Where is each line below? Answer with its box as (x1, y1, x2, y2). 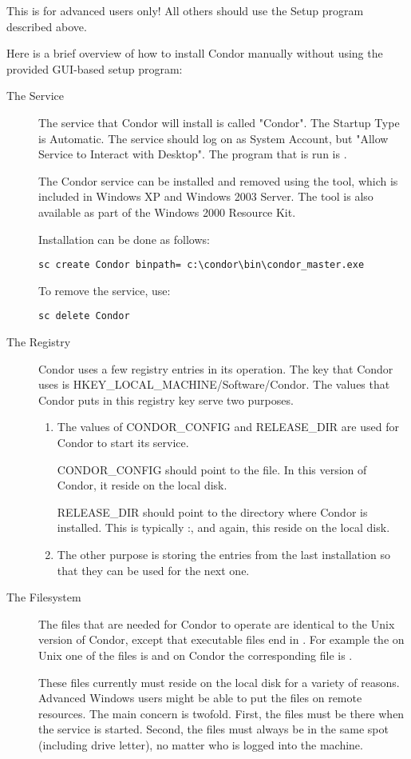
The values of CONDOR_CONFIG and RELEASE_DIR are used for (57, 418, 399, 435)
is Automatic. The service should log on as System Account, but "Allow (38, 130, 389, 146)
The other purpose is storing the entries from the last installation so (57, 545, 391, 562)
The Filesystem (6, 589, 81, 605)
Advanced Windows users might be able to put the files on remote (38, 689, 362, 706)
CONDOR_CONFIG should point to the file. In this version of (57, 461, 367, 477)
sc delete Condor (38, 310, 130, 322)
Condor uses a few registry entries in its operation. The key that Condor (38, 360, 393, 377)
